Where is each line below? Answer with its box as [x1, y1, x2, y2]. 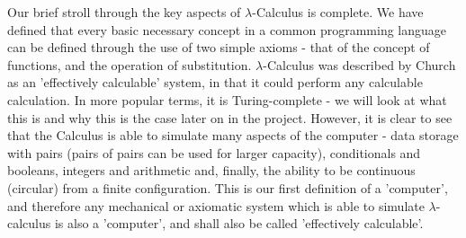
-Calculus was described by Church [263, 55, 456, 74]
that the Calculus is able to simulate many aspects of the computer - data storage [7, 126, 459, 145]
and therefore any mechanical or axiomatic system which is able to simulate [7, 196, 425, 215]
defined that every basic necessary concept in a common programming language [7, 20, 447, 39]
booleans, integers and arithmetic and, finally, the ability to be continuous [7, 161, 416, 180]
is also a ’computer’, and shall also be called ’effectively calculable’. [54, 214, 424, 233]
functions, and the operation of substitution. [7, 55, 252, 74]
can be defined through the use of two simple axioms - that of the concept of [7, 38, 430, 57]
